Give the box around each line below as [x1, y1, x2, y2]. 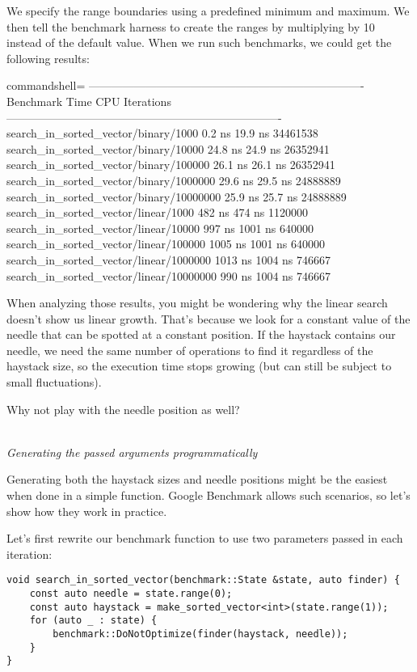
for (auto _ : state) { [29, 615, 158, 627]
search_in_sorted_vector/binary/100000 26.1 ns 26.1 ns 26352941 [6, 156, 335, 173]
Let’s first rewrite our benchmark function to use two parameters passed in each [6, 530, 403, 547]
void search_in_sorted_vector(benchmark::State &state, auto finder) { [6, 574, 400, 586]
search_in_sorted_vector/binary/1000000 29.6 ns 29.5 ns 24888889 [6, 171, 341, 188]
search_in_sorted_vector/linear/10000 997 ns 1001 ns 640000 [6, 219, 314, 236]
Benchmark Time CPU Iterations [6, 92, 171, 109]
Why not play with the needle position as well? [6, 400, 240, 417]
